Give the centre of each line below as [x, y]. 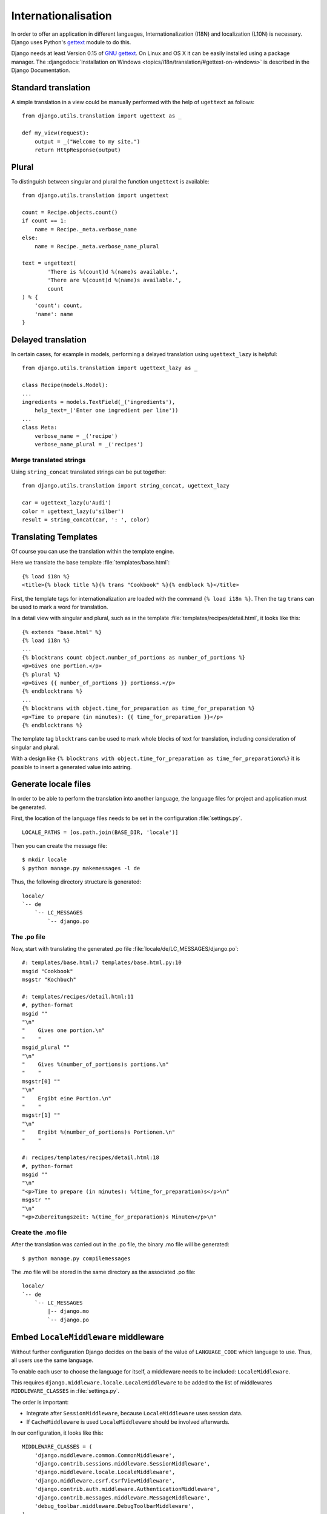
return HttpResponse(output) [78, 150]
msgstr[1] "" [41, 1115]
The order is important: [40, 1402]
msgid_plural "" [46, 1047]
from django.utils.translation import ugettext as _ [102, 116]
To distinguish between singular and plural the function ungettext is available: [110, 181]
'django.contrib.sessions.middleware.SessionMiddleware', [122, 1464]
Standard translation [51, 88]
